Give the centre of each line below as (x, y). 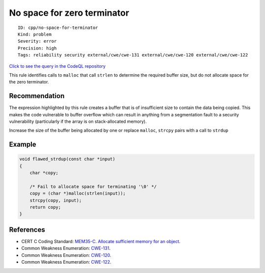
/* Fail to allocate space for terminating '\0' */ (93, 186)
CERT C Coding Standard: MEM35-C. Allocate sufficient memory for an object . (101, 241)
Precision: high (37, 48)
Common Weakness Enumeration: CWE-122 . (66, 262)
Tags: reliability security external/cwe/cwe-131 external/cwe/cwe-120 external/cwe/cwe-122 (133, 55)
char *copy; (44, 173)
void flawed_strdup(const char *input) (67, 159)
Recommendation (37, 96)
